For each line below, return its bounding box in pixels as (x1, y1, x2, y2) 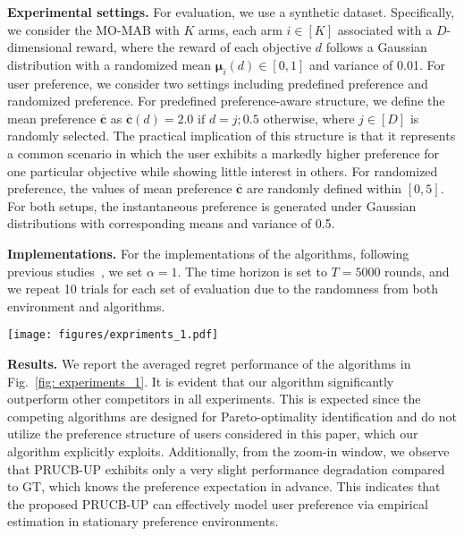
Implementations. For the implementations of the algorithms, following (7, 243, 409, 262)
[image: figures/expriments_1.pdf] (7, 328, 219, 342)
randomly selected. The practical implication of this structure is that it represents (7, 126, 456, 145)
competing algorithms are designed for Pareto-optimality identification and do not (7, 406, 457, 425)
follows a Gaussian (325, 38, 427, 56)
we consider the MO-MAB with (7, 20, 180, 38)
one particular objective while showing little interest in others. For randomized (7, 161, 438, 180)
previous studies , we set (7, 261, 143, 280)
